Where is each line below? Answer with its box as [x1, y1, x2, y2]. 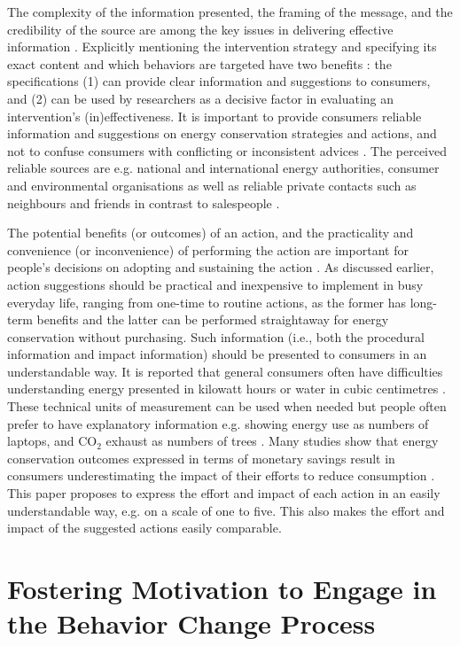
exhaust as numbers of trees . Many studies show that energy [105, 432, 439, 450]
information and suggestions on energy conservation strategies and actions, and [7, 124, 437, 143]
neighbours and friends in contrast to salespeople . [7, 193, 280, 212]
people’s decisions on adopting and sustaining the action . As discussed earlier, [7, 258, 434, 276]
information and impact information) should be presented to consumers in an [7, 345, 427, 363]
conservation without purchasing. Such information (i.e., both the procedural [7, 327, 425, 346]
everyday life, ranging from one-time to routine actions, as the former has [7, 292, 407, 311]
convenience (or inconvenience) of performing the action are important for [7, 240, 409, 259]
